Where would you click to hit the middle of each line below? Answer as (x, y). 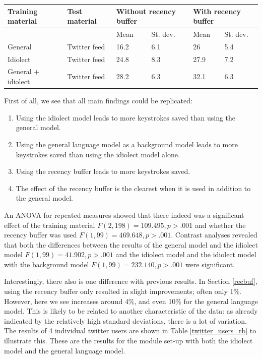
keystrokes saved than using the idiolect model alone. (98, 154)
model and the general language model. (65, 350)
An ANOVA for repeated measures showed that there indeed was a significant (124, 215)
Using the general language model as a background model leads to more (127, 144)
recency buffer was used (41, 235)
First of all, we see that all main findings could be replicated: (98, 101)
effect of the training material (50, 225)
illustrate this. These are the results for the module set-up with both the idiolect (128, 341)
